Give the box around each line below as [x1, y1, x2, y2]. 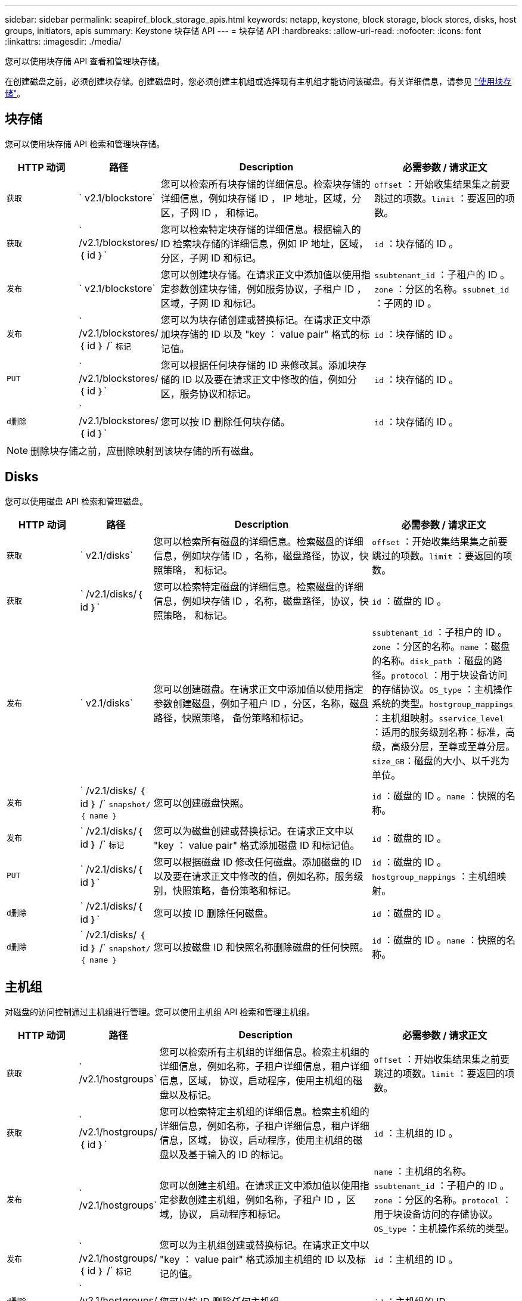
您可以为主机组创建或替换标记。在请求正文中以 [159, 1238, 369, 1251]
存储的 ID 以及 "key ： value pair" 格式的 [179, 328, 360, 340]
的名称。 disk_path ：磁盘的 [372, 654, 493, 667]
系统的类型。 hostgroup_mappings [372, 697, 514, 709]
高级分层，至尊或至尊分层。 [391, 740, 515, 752]
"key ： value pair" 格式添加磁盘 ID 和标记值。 [153, 839, 360, 851]
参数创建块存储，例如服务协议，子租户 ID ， [170, 282, 366, 295]
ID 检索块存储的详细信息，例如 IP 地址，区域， [160, 237, 368, 250]
